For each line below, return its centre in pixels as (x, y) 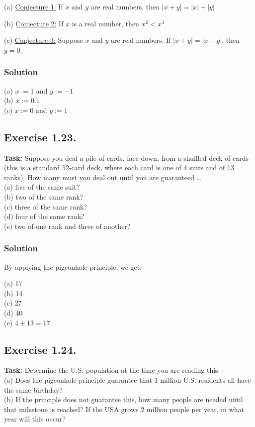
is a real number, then (105, 23)
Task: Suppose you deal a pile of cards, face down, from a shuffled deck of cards (127, 158)
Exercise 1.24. (40, 349)
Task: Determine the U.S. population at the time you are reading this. (112, 370)
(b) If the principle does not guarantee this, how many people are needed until (124, 399)
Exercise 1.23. (40, 137)
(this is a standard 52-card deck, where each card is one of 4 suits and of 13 (119, 167)
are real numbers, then (125, 6)
